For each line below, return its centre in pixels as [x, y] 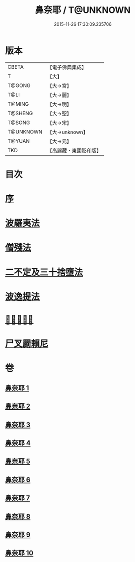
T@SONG [19, 123]
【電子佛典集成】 [67, 67]
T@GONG [19, 86]
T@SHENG [20, 113]
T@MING [18, 104]
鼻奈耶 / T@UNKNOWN [83, 10]
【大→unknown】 [67, 132]
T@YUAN [19, 141]
